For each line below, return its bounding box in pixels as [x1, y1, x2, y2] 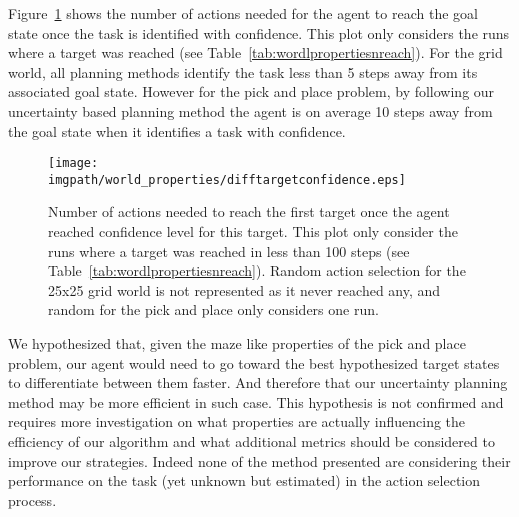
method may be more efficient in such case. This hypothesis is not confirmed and [8, 391, 504, 412]
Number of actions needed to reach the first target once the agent [48, 201, 450, 222]
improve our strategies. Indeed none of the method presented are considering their [8, 450, 511, 471]
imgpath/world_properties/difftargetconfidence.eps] [48, 172, 406, 187]
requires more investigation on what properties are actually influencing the [8, 411, 466, 432]
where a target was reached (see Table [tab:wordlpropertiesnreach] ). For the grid [8, 42, 503, 63]
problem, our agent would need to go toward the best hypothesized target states [8, 352, 500, 373]
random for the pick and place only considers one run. [48, 299, 379, 320]
